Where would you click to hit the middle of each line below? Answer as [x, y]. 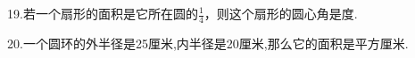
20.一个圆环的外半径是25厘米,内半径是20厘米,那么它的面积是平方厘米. [208, 43]
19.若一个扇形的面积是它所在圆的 [103, 13]
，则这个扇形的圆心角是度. [281, 13]
